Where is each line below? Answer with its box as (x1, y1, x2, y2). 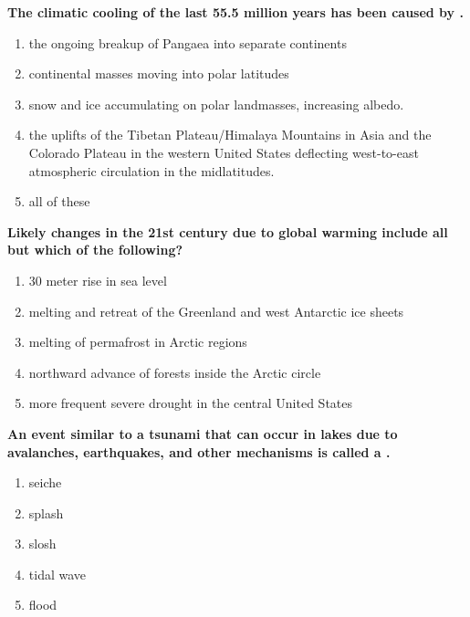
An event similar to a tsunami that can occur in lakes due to (7, 424, 398, 443)
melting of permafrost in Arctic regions (28, 332, 247, 351)
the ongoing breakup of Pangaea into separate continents (28, 33, 347, 52)
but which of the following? (7, 240, 183, 259)
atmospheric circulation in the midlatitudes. (28, 161, 275, 180)
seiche (28, 473, 62, 492)
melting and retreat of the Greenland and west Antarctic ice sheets (28, 301, 404, 320)
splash (28, 503, 64, 522)
